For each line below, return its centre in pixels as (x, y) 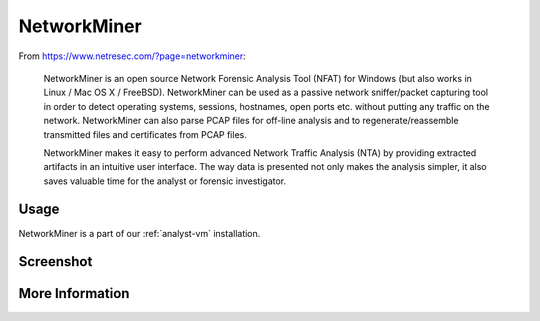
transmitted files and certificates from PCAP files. (145, 134)
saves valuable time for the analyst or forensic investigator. (165, 181)
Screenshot (55, 261)
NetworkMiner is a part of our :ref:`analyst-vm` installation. (139, 233)
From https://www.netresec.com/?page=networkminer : (132, 56)
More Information (74, 293)
